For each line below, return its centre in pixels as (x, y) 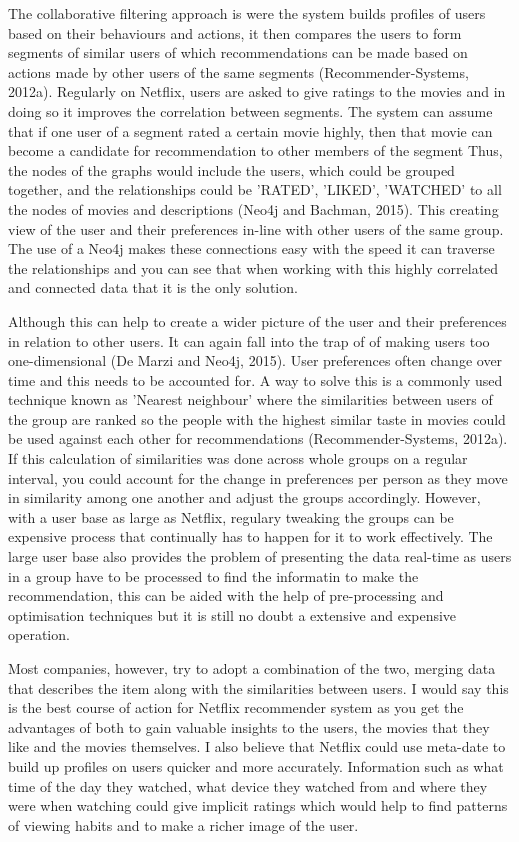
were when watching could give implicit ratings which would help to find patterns (258, 805)
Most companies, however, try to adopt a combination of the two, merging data (252, 668)
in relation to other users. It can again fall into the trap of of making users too (249, 340)
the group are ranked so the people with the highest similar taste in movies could (257, 418)
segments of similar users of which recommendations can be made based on (238, 52)
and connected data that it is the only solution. (153, 287)
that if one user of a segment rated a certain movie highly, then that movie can (250, 130)
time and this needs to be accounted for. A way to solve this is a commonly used (255, 379)
